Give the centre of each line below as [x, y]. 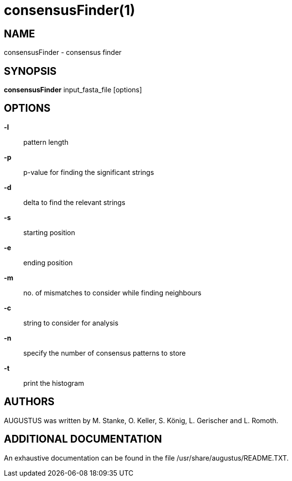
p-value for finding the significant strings [89, 172]
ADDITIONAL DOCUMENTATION [83, 439]
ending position [48, 262]
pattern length [46, 142]
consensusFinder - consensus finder [63, 52]
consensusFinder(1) [70, 10]
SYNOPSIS [30, 71]
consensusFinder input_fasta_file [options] [73, 90]
